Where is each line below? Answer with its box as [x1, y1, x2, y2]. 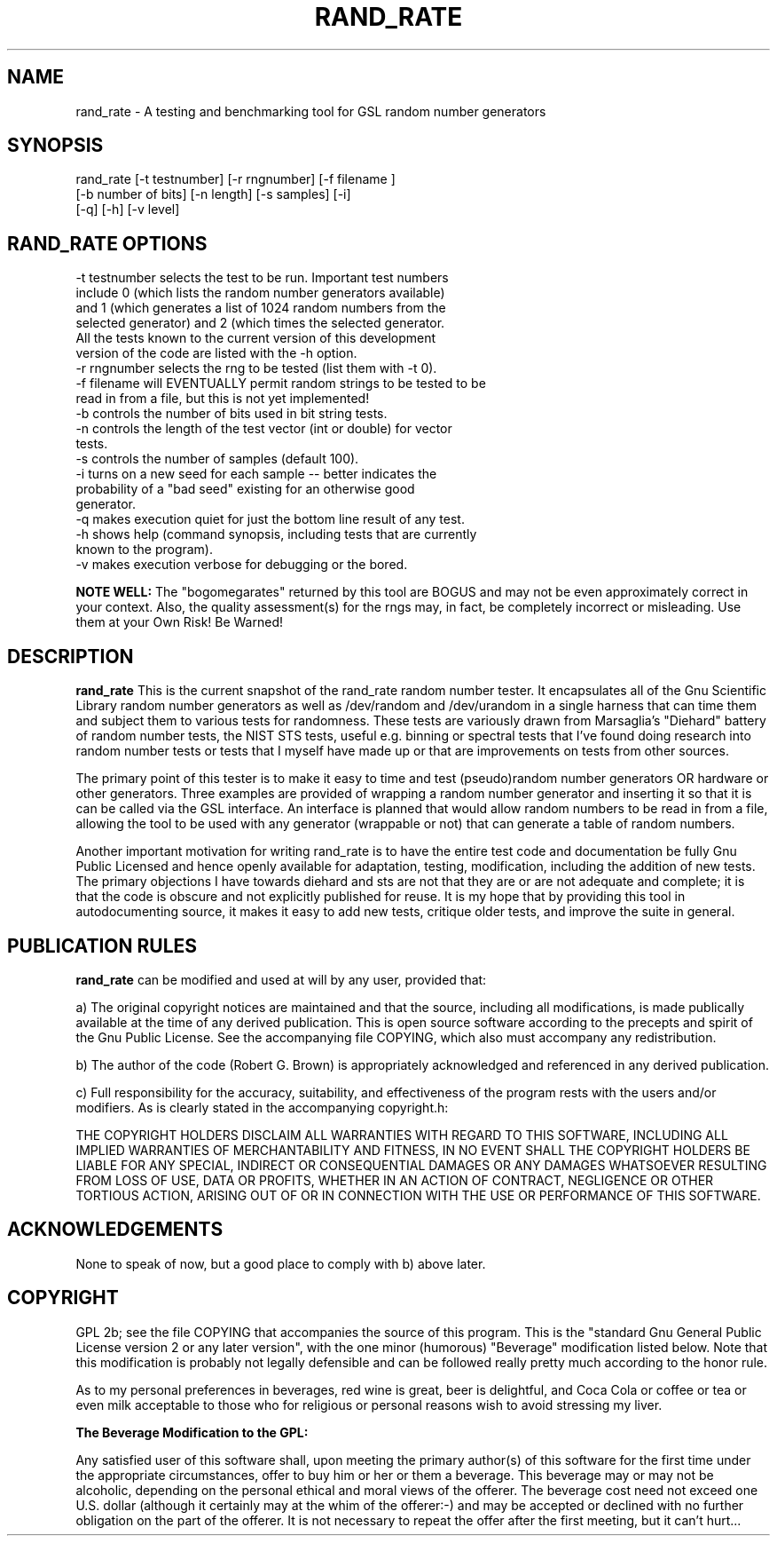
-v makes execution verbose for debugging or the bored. [75, 557, 408, 573]
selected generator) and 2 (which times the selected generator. [75, 315, 445, 331]
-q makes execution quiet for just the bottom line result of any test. [75, 511, 465, 527]
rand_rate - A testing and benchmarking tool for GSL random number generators [75, 103, 546, 119]
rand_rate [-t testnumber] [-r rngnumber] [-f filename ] [75, 171, 396, 187]
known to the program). [75, 542, 214, 558]
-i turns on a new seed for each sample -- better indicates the [75, 466, 437, 482]
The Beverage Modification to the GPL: [75, 1424, 309, 1440]
